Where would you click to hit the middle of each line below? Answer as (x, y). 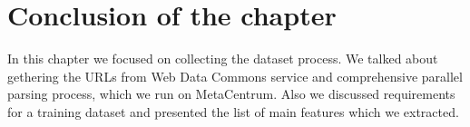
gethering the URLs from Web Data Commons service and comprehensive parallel (235, 76)
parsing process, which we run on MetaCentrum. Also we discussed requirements (231, 94)
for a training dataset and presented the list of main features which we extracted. (233, 111)
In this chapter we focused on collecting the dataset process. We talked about (223, 59)
